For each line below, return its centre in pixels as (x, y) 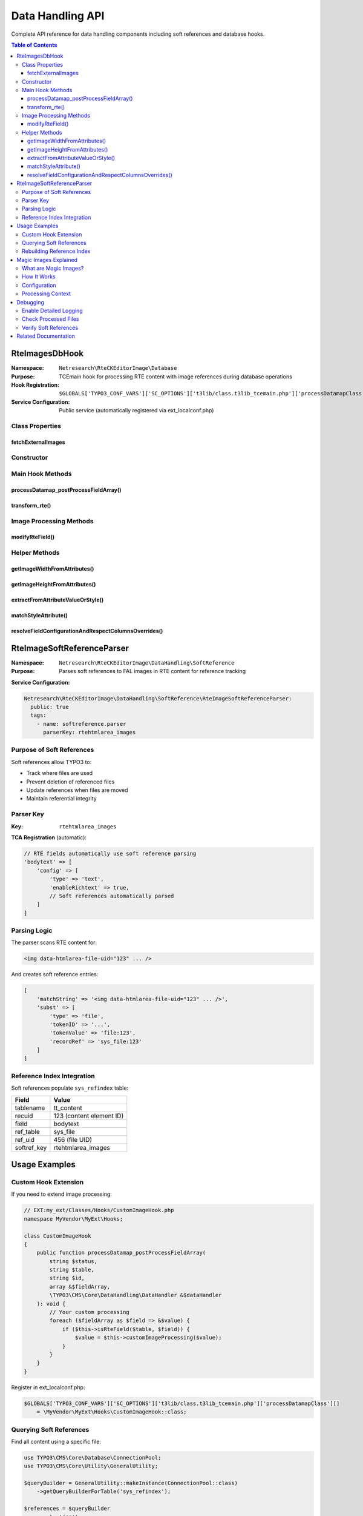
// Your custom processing (89, 1312)
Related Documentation (46, 336)
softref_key (31, 1147)
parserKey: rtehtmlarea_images (90, 733)
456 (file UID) (73, 1139)
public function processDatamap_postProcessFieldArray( (121, 1253)
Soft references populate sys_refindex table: (70, 1088)
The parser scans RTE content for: (54, 942)
